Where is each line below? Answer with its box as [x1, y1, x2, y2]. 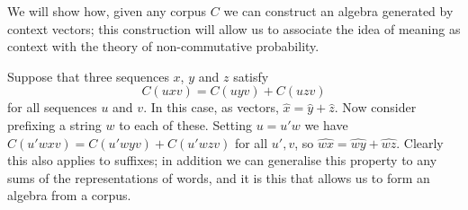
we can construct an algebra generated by [223, 2, 454, 20]
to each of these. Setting [119, 115, 252, 134]
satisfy [233, 66, 269, 85]
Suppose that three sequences [7, 66, 169, 85]
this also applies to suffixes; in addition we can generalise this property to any [7, 151, 437, 170]
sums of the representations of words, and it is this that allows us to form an [7, 168, 430, 187]
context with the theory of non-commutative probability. [7, 37, 319, 56]
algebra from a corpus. [7, 186, 131, 205]
